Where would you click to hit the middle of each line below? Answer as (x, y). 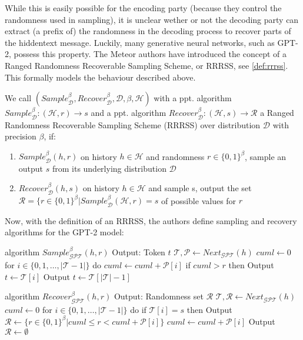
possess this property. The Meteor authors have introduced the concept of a (150, 54)
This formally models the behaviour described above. (100, 77)
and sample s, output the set (200, 188)
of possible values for (199, 200)
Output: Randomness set (159, 296)
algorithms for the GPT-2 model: (64, 232)
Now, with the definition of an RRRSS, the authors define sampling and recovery (151, 220)
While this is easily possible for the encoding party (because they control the (143, 8)
